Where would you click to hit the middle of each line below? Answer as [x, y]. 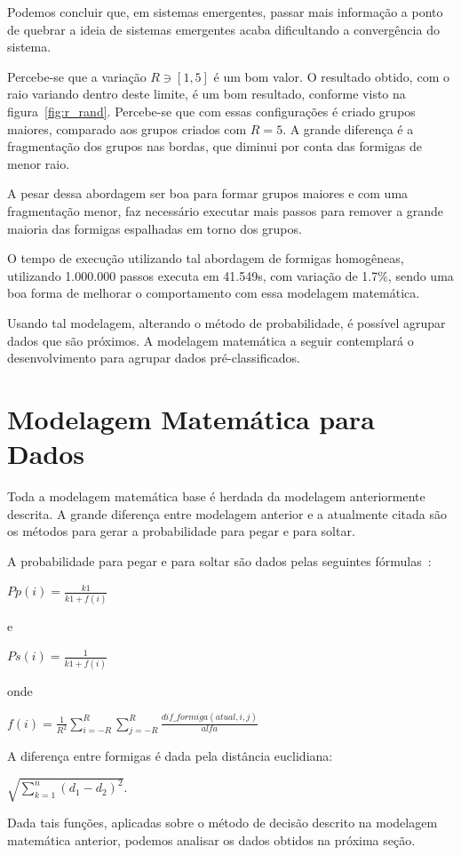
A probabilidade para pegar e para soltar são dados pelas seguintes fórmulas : [219, 560]
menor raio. [39, 163]
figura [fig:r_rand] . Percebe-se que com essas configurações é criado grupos [211, 111]
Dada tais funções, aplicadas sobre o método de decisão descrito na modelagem [223, 823]
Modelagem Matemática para [191, 418]
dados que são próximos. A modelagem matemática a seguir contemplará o [211, 340]
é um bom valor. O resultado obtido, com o [331, 76]
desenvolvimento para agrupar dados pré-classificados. [154, 358]
